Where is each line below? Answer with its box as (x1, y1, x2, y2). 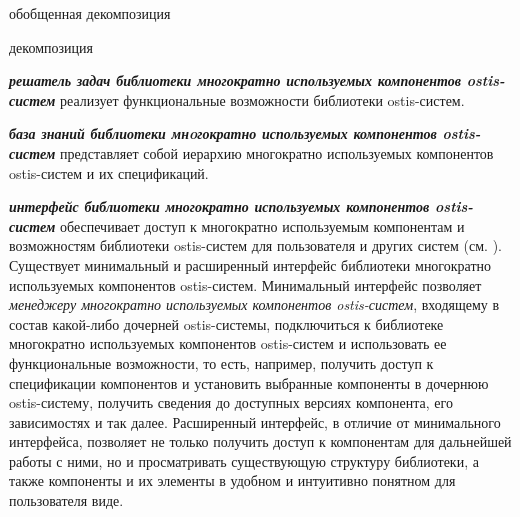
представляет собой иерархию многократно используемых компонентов (60, 142, 494, 163)
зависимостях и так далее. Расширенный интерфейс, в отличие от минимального (9, 411, 501, 432)
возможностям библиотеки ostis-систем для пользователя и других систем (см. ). (9, 235, 502, 256)
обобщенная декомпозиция (9, 3, 171, 23)
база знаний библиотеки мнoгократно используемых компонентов (9, 123, 437, 144)
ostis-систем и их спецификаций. (9, 162, 209, 183)
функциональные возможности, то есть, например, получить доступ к (9, 352, 434, 373)
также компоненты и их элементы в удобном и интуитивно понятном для (9, 470, 456, 491)
